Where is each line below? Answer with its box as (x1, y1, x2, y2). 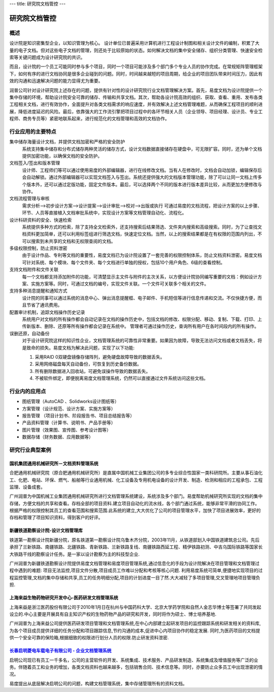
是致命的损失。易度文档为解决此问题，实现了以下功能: (22, 344, 135, 351)
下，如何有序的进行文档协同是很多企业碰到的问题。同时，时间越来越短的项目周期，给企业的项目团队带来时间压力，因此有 (9, 71, 263, 77)
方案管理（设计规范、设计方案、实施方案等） (22, 405, 116, 411)
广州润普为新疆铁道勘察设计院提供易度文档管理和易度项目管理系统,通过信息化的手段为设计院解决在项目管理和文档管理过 (9, 561, 260, 567)
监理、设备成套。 (9, 483, 45, 490)
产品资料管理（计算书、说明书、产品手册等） (22, 420, 116, 426)
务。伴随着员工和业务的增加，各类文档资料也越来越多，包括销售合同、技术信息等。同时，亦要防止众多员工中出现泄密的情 (9, 664, 263, 670)
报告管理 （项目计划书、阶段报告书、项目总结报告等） (22, 412, 134, 419)
